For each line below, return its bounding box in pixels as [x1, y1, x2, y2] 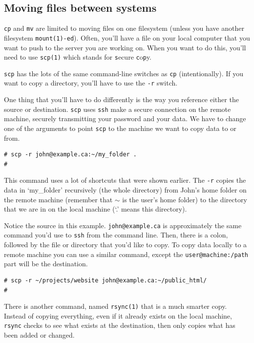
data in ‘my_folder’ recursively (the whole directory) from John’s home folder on [4, 185, 247, 195]
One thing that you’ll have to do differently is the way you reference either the [4, 94, 239, 105]
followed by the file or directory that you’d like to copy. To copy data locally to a [4, 239, 247, 250]
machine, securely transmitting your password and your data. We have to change [4, 113, 246, 124]
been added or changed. [4, 330, 75, 340]
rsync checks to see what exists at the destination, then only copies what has [4, 320, 235, 330]
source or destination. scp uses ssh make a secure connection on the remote [4, 104, 231, 114]
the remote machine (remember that [4, 194, 113, 204]
